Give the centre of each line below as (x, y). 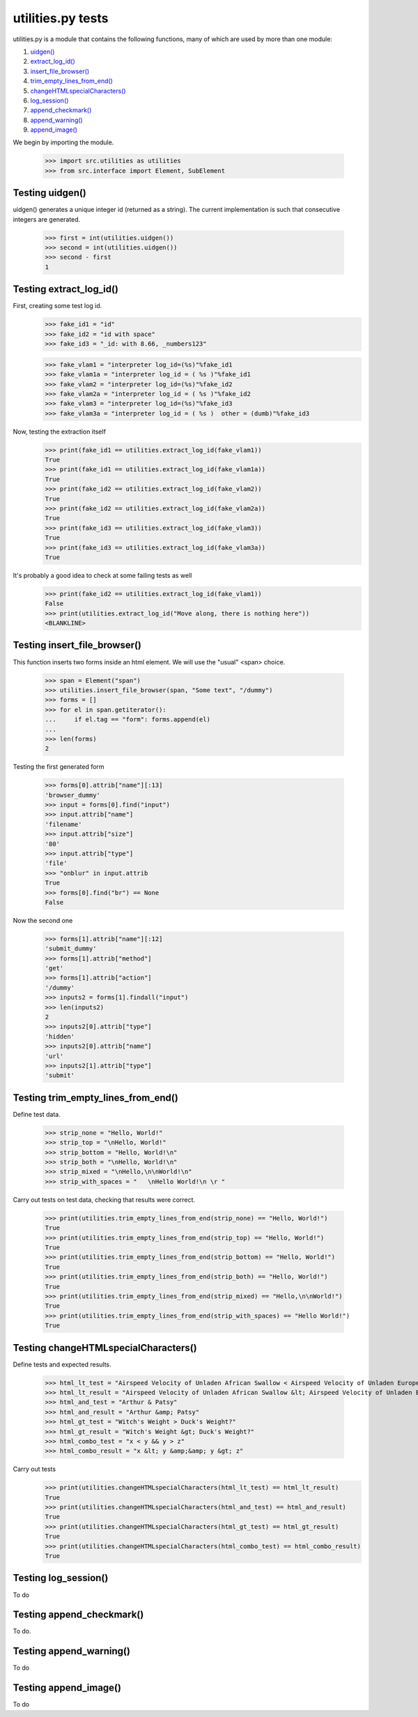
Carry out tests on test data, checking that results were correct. (104, 1200)
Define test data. (37, 1114)
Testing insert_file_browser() (77, 645)
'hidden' (60, 1036)
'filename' (63, 824)
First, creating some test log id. (57, 306)
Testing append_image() (67, 1688)
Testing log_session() (61, 1578)
